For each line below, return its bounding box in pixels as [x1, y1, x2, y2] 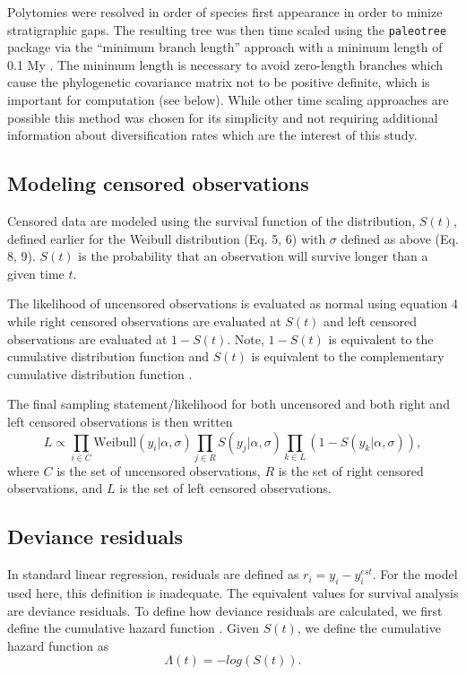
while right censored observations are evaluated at [7, 311, 281, 330]
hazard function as [7, 636, 109, 654]
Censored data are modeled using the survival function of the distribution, [7, 212, 416, 230]
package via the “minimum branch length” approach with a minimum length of [7, 38, 443, 56]
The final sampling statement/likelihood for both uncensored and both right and [7, 394, 450, 413]
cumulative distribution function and [7, 347, 209, 366]
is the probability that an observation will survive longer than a [78, 247, 428, 265]
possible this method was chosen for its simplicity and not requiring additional [7, 108, 438, 126]
